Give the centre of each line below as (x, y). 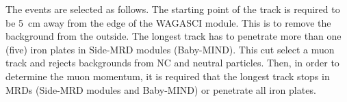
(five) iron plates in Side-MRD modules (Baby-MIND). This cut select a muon (170, 49)
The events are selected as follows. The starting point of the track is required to (173, 9)
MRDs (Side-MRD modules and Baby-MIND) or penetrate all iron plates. (161, 89)
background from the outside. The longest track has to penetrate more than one (173, 36)
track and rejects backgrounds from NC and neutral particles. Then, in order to (172, 63)
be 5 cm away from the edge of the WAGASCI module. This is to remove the (168, 22)
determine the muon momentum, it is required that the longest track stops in (168, 76)
